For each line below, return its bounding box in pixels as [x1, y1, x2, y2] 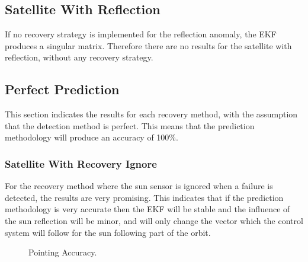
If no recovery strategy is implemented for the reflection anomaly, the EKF [5, 28, 277, 40]
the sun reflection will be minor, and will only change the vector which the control [5, 214, 303, 226]
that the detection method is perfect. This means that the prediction [5, 119, 255, 132]
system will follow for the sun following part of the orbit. [5, 226, 211, 238]
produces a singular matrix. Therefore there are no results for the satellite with [5, 39, 292, 52]
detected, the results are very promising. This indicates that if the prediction [5, 191, 284, 203]
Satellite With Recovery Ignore [5, 156, 157, 171]
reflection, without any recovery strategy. [5, 51, 153, 63]
